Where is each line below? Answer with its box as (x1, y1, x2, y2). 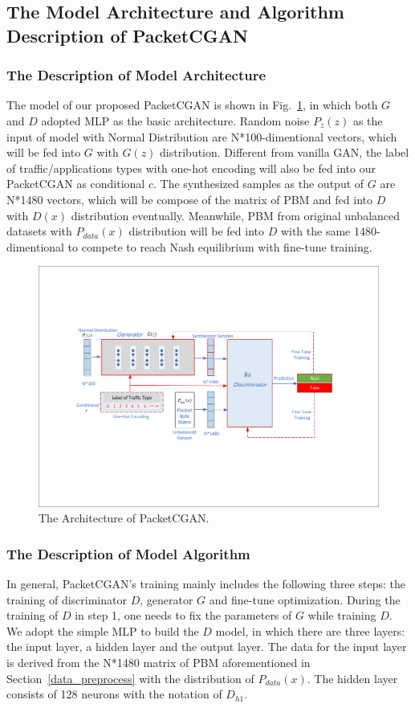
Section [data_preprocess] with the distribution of (6, 669, 254, 686)
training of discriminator (6, 591, 127, 608)
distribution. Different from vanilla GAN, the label (160, 144, 409, 161)
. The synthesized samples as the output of (153, 175, 364, 192)
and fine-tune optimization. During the (209, 591, 401, 608)
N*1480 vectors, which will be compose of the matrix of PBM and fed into (6, 190, 372, 207)
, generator (140, 591, 193, 608)
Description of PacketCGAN (6, 23, 248, 47)
